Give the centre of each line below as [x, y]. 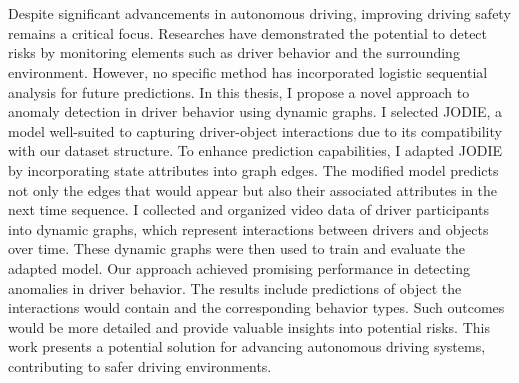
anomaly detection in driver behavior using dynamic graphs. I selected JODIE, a [255, 111]
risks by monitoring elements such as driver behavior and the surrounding [234, 52]
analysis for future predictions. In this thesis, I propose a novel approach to [239, 91]
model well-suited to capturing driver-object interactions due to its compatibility [255, 130]
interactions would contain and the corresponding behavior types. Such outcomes [256, 307]
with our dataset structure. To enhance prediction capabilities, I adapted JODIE [255, 150]
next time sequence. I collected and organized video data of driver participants [248, 209]
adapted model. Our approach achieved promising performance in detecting [239, 267]
